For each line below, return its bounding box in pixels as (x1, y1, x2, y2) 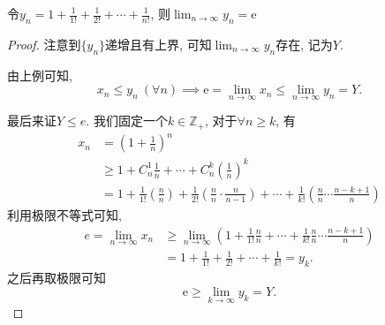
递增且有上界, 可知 (105, 34, 212, 53)
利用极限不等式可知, (7, 205, 122, 223)
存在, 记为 (276, 34, 333, 53)
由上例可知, (7, 65, 72, 84)
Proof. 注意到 (7, 34, 81, 53)
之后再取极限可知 (7, 268, 106, 287)
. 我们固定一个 (86, 111, 168, 130)
